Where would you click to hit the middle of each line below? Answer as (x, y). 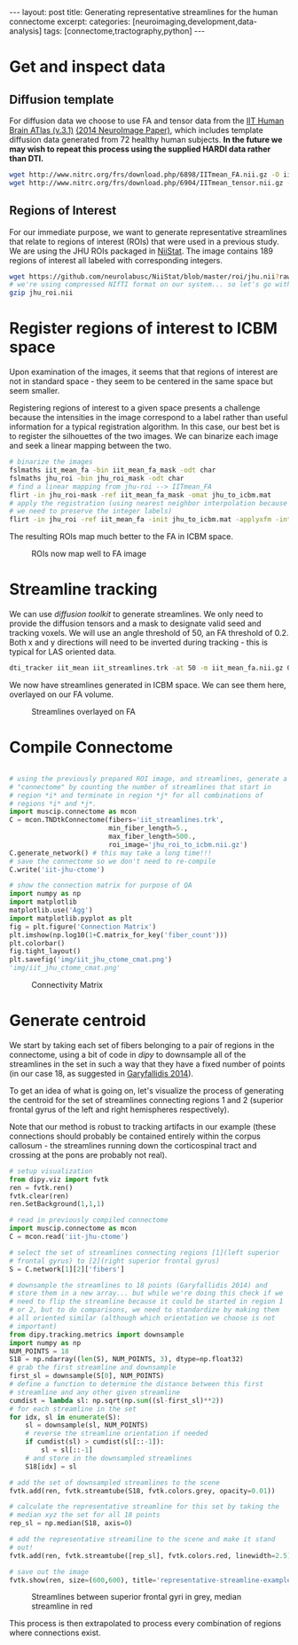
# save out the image (49, 1571)
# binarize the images (51, 462)
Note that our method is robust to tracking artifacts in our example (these (143, 1126)
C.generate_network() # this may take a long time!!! (111, 853)
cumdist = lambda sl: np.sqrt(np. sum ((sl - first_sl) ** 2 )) (117, 1400)
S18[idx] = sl (51, 1466)
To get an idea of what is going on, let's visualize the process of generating (147, 1090)
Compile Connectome (91, 748)
